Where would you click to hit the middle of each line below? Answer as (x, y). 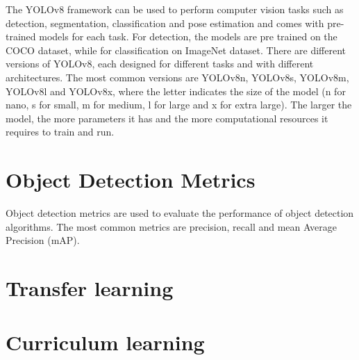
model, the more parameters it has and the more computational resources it (167, 118)
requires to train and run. (60, 132)
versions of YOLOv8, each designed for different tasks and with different (160, 64)
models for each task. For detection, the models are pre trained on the (188, 36)
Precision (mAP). (43, 240)
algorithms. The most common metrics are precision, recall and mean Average (171, 226)
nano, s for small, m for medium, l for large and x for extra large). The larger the (179, 105)
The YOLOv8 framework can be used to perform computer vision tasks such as (175, 9)
